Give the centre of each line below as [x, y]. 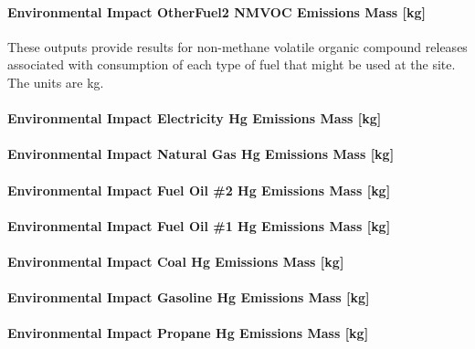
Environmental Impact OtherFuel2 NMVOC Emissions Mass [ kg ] [216, 11]
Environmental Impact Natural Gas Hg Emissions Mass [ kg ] [201, 154]
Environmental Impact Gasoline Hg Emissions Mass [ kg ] [189, 297]
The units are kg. [56, 82]
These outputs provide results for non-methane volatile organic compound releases [237, 46]
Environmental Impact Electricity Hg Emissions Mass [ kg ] [195, 118]
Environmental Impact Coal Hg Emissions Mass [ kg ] [176, 261]
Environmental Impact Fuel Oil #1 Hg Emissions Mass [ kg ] [199, 225]
